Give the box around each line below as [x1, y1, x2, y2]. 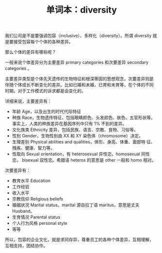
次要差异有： [5, 168, 31, 173]
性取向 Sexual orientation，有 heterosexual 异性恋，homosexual [12, 151, 140, 157]
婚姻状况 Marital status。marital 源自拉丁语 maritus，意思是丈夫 [12, 202, 140, 208]
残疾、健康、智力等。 [12, 145, 55, 151]
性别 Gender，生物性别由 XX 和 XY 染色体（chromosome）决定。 [12, 133, 144, 139]
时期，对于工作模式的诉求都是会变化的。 [5, 88, 86, 94]
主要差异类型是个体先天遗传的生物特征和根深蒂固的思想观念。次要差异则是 [5, 76, 154, 82]
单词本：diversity [46, 4, 117, 16]
